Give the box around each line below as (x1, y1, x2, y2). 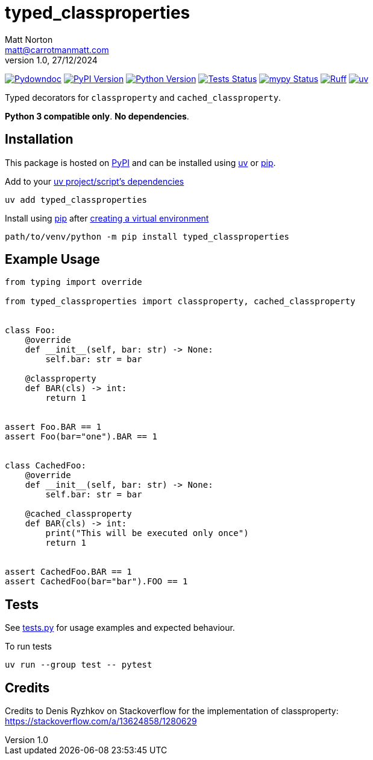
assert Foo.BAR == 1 (5, 422, 102, 432)
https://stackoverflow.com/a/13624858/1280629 (5, 716, 197, 727)
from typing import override (5, 277, 142, 287)
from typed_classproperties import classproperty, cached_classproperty (5, 296, 356, 307)
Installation (5, 132, 74, 147)
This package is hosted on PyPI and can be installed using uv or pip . (5, 157, 276, 168)
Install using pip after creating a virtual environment (5, 212, 209, 223)
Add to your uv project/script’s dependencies (5, 176, 184, 187)
